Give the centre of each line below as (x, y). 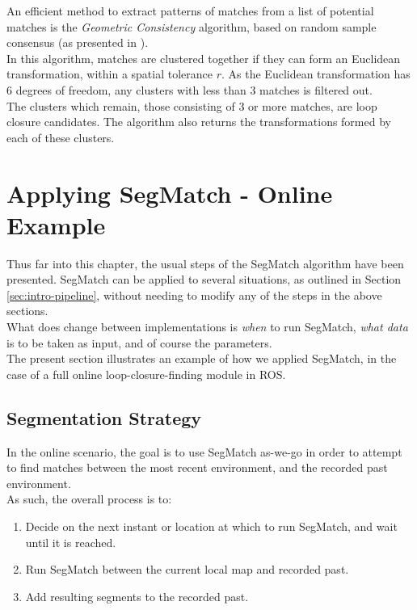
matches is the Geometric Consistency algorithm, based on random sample (192, 26)
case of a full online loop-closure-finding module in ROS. (146, 374)
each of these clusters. (61, 137)
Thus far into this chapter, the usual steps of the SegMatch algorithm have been (205, 263)
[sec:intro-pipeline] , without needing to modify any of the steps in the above (194, 294)
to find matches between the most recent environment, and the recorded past (197, 467)
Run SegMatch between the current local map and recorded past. (187, 569)
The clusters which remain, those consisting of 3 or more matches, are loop (192, 105)
